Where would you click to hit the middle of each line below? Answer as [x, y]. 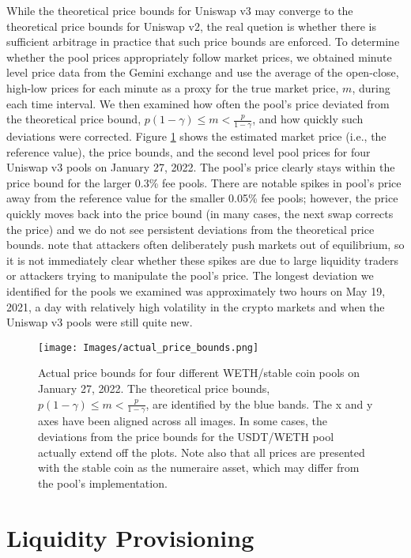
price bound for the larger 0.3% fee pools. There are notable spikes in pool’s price [204, 182]
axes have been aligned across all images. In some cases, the [183, 421]
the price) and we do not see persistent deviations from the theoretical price [190, 229]
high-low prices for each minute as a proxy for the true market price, [173, 87]
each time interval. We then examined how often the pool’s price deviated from [198, 103]
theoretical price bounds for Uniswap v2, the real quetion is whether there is [191, 26]
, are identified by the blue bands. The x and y [259, 403]
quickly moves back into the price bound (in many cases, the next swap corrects [200, 213]
